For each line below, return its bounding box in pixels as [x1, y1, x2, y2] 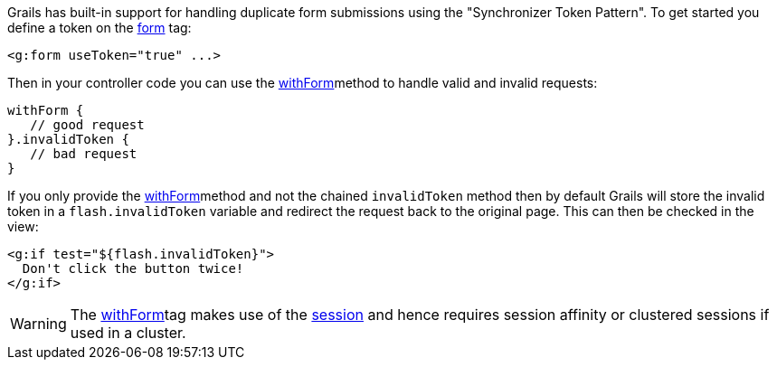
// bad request [30, 146, 137, 161]
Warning [10, 315, 67, 333]
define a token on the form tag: [7, 20, 192, 35]
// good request [30, 118, 145, 132]
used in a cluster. [70, 324, 186, 342]
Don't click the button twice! [22, 261, 244, 276]
